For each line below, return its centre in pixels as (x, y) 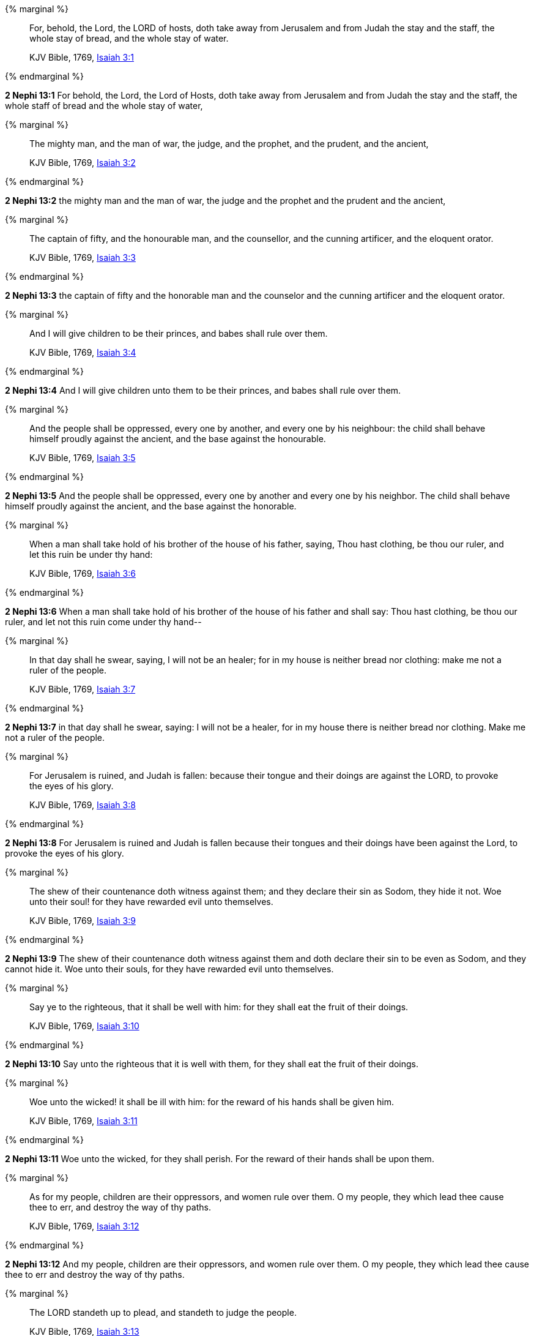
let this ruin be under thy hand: (91, 554)
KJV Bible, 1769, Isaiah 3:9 (83, 921)
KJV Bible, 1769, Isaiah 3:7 (83, 689)
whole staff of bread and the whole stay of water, (104, 106)
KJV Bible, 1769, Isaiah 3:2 (83, 163)
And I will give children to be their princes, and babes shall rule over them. (179, 333)
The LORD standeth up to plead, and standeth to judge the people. (163, 1312)
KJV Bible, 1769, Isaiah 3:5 (83, 458)
